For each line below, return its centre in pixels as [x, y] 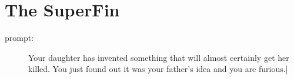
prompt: [19, 38]
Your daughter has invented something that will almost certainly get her [159, 57]
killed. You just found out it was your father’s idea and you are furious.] [158, 69]
